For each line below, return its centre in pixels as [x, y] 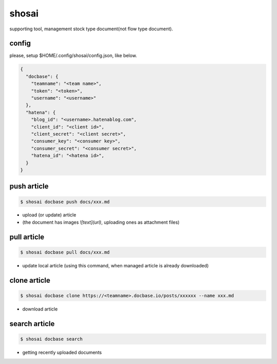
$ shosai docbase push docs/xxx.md [65, 202]
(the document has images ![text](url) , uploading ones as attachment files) [101, 222]
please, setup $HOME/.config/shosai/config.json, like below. [73, 56]
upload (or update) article [49, 215]
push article [29, 186]
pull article [27, 237]
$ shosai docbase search [52, 339]
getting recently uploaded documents [62, 352]
